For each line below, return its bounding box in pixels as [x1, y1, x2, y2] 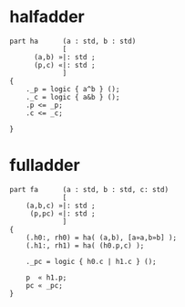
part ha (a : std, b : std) [9, 37, 137, 46]
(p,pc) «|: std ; [29, 208, 96, 218]
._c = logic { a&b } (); [26, 92, 120, 101]
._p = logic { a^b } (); [26, 84, 120, 93]
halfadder [9, 6, 85, 27]
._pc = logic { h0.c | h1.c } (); [26, 257, 157, 266]
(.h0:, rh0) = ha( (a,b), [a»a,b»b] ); [26, 233, 178, 242]
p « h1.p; [26, 272, 67, 282]
